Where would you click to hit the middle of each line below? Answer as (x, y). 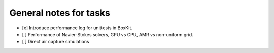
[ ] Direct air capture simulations (56, 42)
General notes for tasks (60, 13)
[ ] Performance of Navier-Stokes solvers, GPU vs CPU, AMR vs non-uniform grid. (108, 34)
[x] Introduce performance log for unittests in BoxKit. (77, 28)
